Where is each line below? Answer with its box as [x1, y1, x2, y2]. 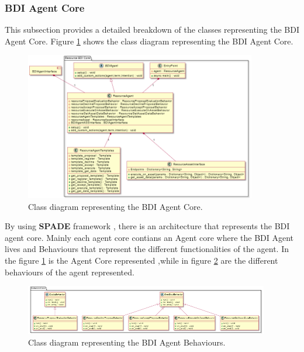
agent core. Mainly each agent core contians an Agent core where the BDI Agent [5, 231, 294, 243]
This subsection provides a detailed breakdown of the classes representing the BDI [5, 23, 299, 36]
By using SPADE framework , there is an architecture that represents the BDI [5, 220, 290, 232]
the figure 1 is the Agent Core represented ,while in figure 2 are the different [5, 254, 278, 267]
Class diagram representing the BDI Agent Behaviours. [28, 336, 226, 348]
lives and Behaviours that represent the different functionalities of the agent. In [5, 243, 289, 255]
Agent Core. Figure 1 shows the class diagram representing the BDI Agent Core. [5, 34, 293, 47]
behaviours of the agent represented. [5, 265, 134, 278]
